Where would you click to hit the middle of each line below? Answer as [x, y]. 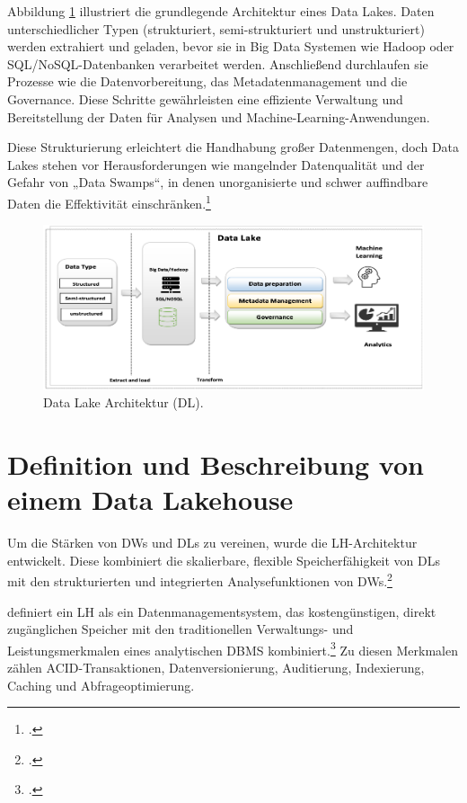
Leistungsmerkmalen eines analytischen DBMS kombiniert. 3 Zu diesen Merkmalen [233, 648]
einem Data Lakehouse [150, 500]
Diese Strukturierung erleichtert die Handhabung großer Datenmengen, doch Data [233, 147]
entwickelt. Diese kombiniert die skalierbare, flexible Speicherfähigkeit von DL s [224, 560]
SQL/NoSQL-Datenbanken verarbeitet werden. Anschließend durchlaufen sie [218, 63]
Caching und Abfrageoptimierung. [101, 685]
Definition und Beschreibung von [216, 464]
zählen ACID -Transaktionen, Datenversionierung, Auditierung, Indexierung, [216, 667]
